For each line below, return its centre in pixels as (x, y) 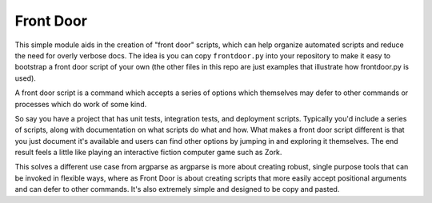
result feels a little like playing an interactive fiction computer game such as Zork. (148, 153)
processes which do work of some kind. (81, 104)
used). (25, 78)
